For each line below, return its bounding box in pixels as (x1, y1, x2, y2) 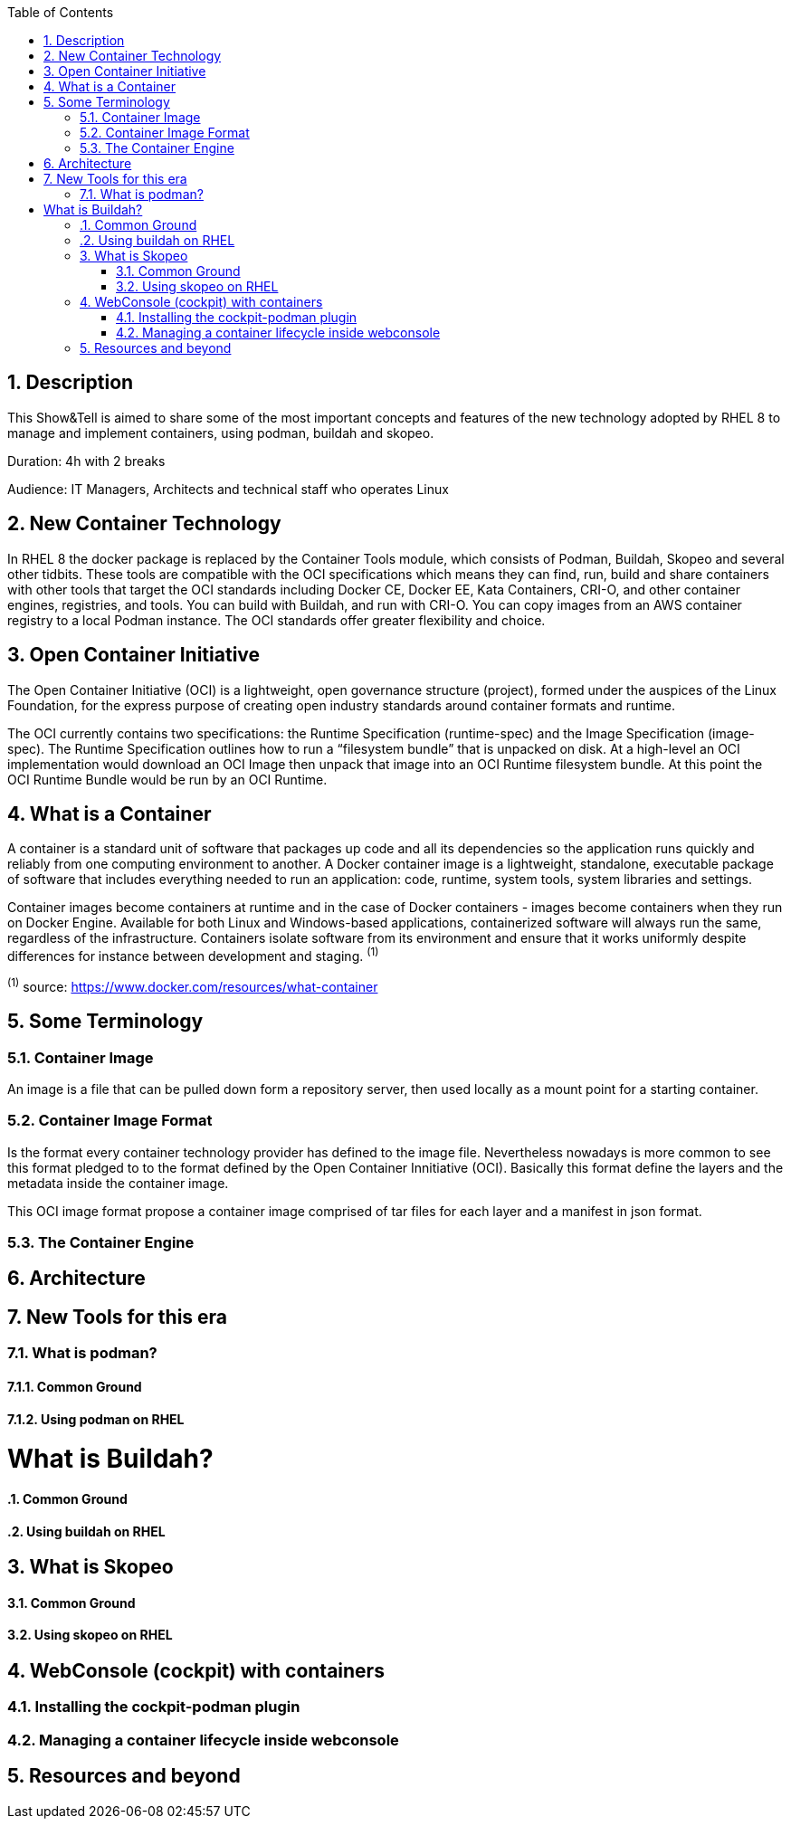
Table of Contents (7, 5, 114, 20)
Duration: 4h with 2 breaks (7, 452, 166, 469)
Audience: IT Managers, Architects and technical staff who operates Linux (7, 480, 449, 497)
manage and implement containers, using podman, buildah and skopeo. (7, 424, 434, 441)
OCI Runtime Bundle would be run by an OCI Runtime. (7, 771, 328, 787)
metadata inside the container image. (7, 1175, 229, 1191)
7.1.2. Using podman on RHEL (7, 1411, 185, 1427)
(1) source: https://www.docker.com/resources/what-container (7, 976, 378, 994)
